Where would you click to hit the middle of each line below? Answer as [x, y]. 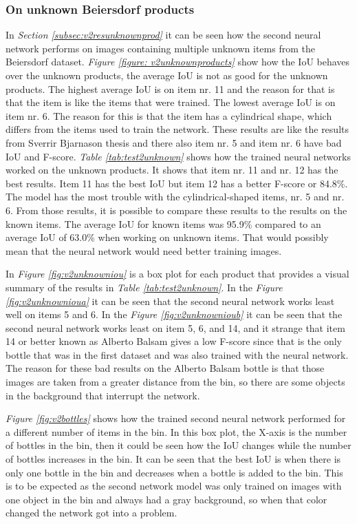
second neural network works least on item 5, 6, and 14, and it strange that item [175, 327]
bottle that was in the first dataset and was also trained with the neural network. [177, 354]
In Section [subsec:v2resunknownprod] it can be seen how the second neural [163, 35]
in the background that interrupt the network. [103, 395]
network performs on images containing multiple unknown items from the [160, 48]
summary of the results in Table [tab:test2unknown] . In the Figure [144, 287]
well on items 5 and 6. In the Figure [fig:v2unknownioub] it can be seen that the [174, 314]
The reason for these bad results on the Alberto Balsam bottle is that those [165, 368]
